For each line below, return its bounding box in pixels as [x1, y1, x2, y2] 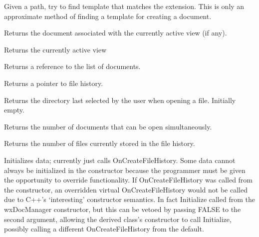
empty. [4, 104, 24, 115]
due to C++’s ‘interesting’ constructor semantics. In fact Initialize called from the [4, 194, 255, 204]
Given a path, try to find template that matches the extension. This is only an [4, 1, 245, 11]
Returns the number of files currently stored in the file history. [4, 138, 195, 148]
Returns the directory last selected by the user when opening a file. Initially [4, 94, 236, 105]
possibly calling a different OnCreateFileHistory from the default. [4, 223, 204, 234]
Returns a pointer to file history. [4, 77, 103, 88]
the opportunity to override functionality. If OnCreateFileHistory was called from [4, 174, 253, 185]
